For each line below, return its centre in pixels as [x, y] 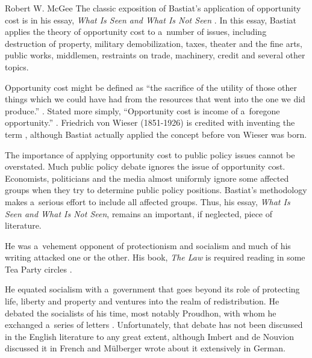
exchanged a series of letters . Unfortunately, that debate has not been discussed [154, 325]
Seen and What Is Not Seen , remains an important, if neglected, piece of [139, 213]
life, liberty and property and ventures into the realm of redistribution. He [142, 301]
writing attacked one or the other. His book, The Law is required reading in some [155, 257]
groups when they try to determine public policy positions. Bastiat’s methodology [156, 190]
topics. [17, 66]
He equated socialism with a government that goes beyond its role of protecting [152, 289]
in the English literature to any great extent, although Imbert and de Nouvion [149, 336]
